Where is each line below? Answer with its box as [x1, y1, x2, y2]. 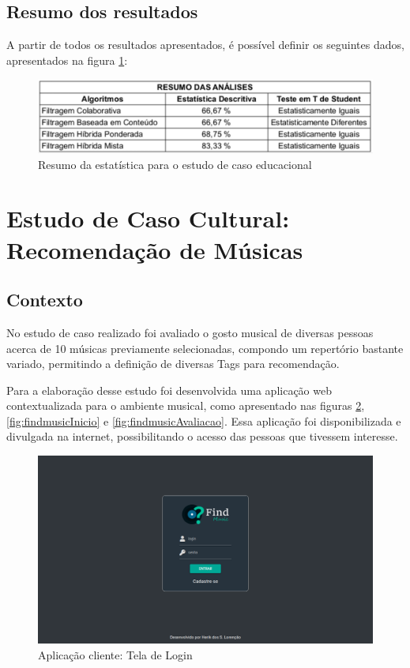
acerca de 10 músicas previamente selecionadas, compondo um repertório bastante [6, 340, 404, 356]
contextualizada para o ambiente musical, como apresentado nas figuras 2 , [6, 397, 365, 414]
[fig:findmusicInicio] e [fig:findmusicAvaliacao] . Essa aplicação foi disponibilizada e [6, 412, 401, 429]
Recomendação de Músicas [6, 233, 303, 265]
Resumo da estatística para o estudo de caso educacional [38, 156, 312, 172]
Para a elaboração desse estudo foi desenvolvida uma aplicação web [6, 381, 332, 398]
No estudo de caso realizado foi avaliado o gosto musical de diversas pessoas [6, 324, 374, 340]
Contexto [6, 287, 83, 312]
